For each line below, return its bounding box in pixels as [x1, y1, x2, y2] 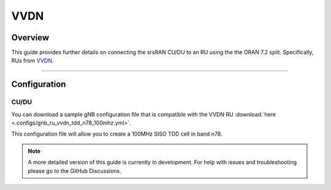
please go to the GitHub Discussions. [28, 167, 122, 174]
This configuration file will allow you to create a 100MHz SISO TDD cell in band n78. [11, 130, 223, 137]
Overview [11, 32, 50, 43]
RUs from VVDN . [11, 57, 54, 64]
